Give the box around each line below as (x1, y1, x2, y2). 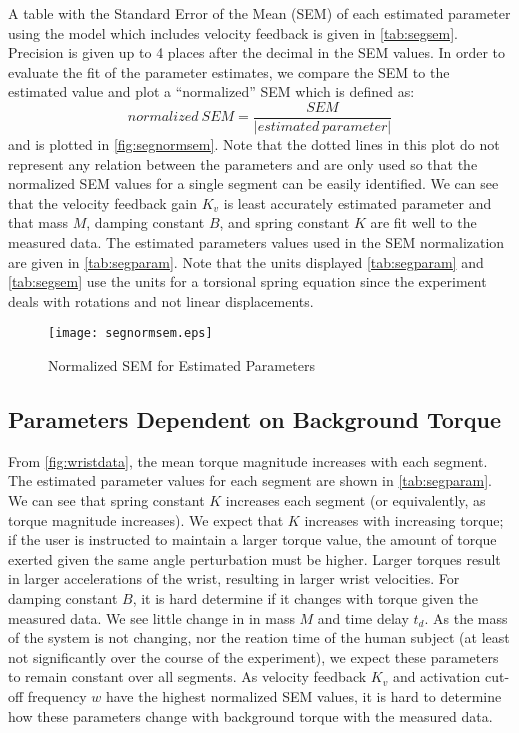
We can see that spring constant (8, 490, 205, 511)
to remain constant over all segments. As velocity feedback (8, 666, 367, 687)
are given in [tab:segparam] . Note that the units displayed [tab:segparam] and (8, 251, 484, 272)
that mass (8, 212, 69, 233)
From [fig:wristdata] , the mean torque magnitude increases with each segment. (8, 450, 488, 471)
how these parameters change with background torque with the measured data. (8, 705, 493, 726)
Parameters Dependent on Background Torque (8, 404, 501, 435)
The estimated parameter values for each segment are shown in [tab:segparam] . (8, 470, 492, 491)
